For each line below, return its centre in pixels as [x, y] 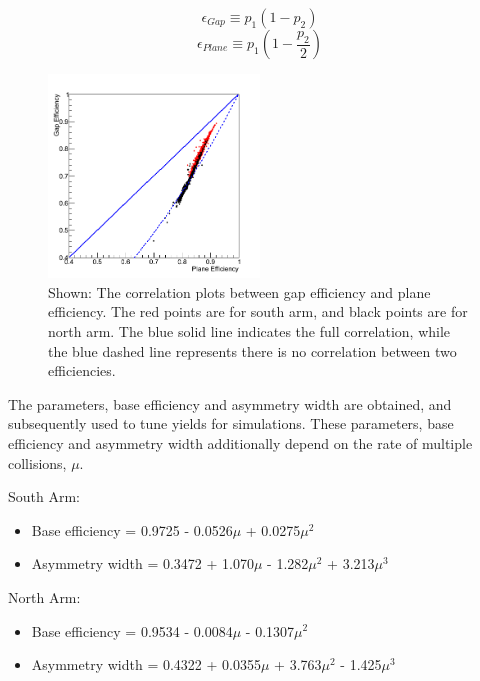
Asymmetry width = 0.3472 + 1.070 [142, 563]
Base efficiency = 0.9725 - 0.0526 [132, 529]
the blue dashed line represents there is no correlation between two [252, 350]
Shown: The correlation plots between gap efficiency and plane [239, 291]
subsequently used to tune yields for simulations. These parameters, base [231, 423]
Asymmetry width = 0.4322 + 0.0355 [146, 664]
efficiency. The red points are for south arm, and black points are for [258, 311]
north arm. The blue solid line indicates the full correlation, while [249, 330]
